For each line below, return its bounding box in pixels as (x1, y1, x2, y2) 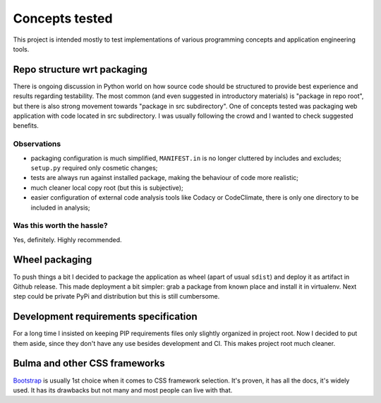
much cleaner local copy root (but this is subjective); (30, 184, 183, 192)
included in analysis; (30, 203, 90, 212)
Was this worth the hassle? (13, 221, 109, 231)
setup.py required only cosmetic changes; (30, 163, 158, 172)
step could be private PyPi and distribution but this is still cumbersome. (13, 292, 220, 301)
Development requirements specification (13, 311, 198, 323)
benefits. (13, 121, 39, 130)
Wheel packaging (13, 254, 92, 266)
